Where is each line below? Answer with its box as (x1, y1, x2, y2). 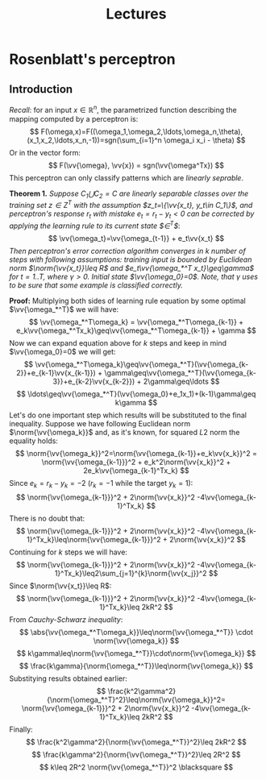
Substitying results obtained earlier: (9, 674, 128, 683)
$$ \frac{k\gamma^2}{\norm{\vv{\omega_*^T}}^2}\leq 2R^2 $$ (31, 750, 241, 760)
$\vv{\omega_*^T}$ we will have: (9, 304, 119, 314)
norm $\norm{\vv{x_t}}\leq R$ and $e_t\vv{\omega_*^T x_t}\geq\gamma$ (9, 263, 255, 272)
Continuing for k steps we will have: (9, 547, 128, 557)
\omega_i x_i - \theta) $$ (163, 135, 246, 145)
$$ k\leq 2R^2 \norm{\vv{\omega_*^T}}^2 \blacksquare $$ (39, 762, 233, 772)
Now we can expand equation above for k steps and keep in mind (9, 338, 227, 347)
